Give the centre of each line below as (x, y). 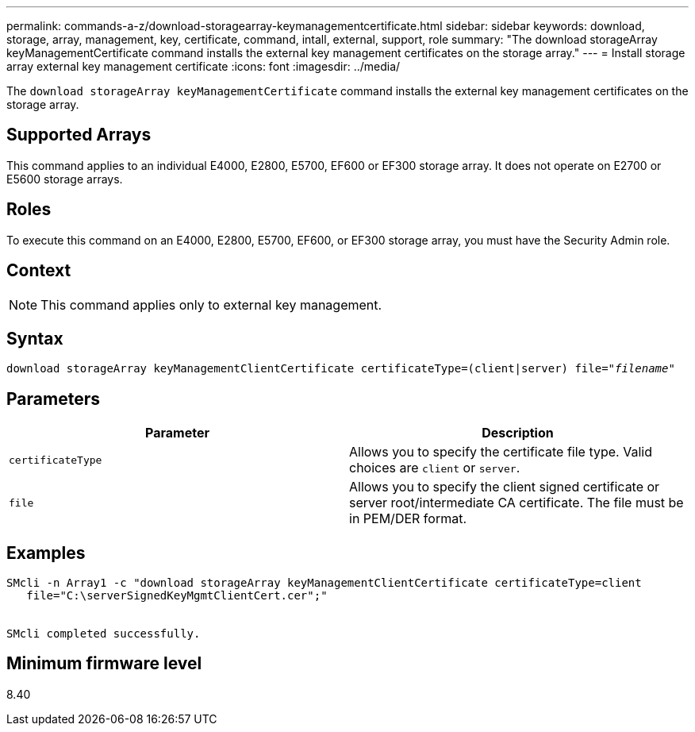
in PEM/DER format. (408, 519)
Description (518, 433)
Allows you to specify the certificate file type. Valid (501, 452)
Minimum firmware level (104, 664)
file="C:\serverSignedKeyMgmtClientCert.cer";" (177, 596)
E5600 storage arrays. (65, 179)
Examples (46, 553)
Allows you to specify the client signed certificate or (505, 487)
